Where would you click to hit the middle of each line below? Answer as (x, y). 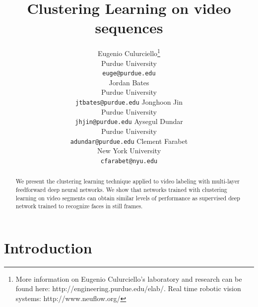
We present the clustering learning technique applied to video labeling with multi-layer (128, 181)
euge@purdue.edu (129, 74)
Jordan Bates (129, 82)
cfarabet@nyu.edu (129, 161)
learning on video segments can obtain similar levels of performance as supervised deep (128, 198)
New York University (129, 151)
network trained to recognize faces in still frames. (79, 206)
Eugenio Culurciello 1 (129, 52)
